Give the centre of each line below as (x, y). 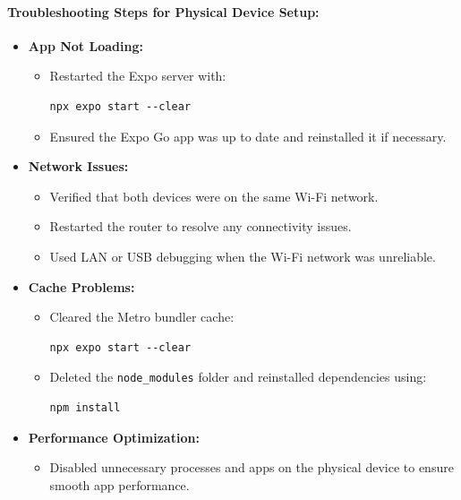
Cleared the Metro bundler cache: (142, 317)
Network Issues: (78, 166)
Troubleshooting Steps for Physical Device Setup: (163, 11)
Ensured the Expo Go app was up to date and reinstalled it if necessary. (248, 136)
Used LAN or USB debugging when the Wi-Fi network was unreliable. (243, 256)
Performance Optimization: (114, 437)
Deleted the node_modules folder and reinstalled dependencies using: (238, 377)
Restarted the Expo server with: (138, 76)
